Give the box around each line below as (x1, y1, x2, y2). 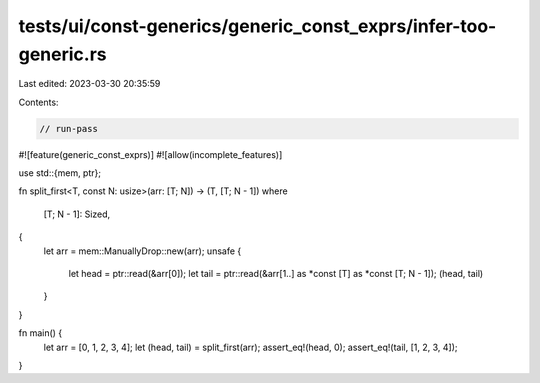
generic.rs (18, 43, 107, 65)
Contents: (18, 96, 59, 108)
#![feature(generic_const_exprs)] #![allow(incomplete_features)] (18, 148, 283, 160)
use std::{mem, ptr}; (18, 167, 102, 179)
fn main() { (18, 327, 63, 339)
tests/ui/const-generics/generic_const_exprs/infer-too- (18, 15, 497, 37)
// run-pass (39, 123, 99, 134)
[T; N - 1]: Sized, (43, 208, 111, 220)
